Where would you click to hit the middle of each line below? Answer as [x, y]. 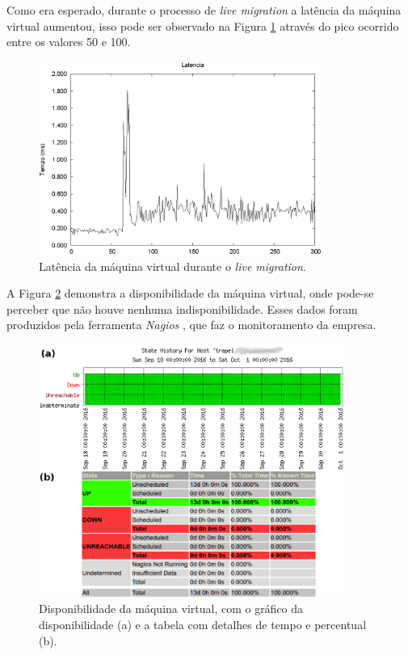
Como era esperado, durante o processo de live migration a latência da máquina [204, 10]
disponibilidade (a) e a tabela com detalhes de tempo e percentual [203, 625]
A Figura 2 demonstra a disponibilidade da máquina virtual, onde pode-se [190, 293]
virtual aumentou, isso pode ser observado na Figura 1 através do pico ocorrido [203, 25]
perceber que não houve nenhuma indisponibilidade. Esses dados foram [182, 308]
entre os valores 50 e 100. [69, 42]
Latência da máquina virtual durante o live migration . [172, 266]
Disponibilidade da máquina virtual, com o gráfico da [171, 609]
